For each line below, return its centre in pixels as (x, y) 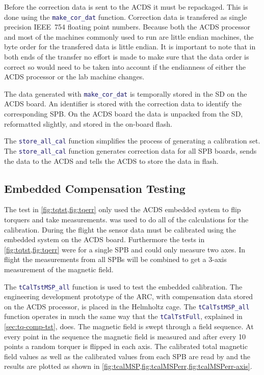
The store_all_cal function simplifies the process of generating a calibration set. (132, 141)
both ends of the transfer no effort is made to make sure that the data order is (127, 57)
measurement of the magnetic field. (59, 269)
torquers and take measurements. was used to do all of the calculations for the (126, 219)
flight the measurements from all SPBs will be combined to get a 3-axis (115, 259)
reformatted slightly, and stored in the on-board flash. (88, 123)
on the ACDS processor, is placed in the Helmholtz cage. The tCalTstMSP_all (127, 306)
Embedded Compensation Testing (95, 188)
